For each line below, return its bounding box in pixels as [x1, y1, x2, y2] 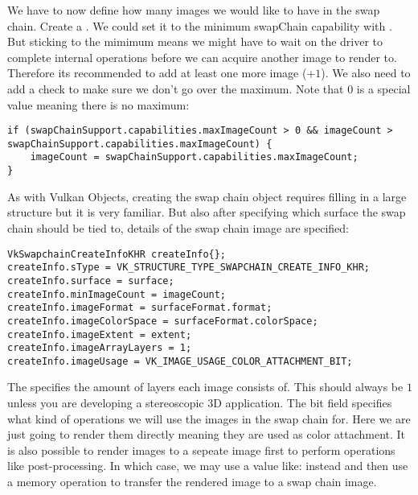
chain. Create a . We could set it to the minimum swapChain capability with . [7, 17, 392, 34]
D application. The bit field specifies [213, 394, 392, 411]
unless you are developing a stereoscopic [7, 394, 204, 411]
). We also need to [321, 64, 411, 81]
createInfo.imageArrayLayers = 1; [7, 342, 192, 354]
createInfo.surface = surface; [7, 274, 174, 287]
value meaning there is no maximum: [7, 96, 190, 113]
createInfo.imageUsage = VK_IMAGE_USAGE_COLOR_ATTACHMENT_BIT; [7, 355, 353, 367]
